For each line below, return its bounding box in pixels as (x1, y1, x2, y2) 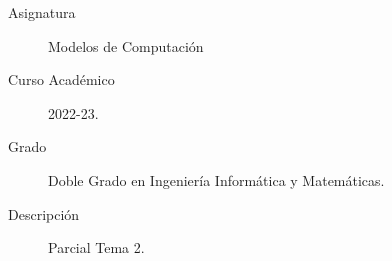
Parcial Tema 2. (48, 237, 145, 258)
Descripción (8, 203, 80, 224)
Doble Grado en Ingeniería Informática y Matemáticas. (48, 169, 385, 190)
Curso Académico (8, 69, 115, 90)
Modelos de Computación (48, 35, 204, 56)
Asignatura (8, 2, 76, 22)
